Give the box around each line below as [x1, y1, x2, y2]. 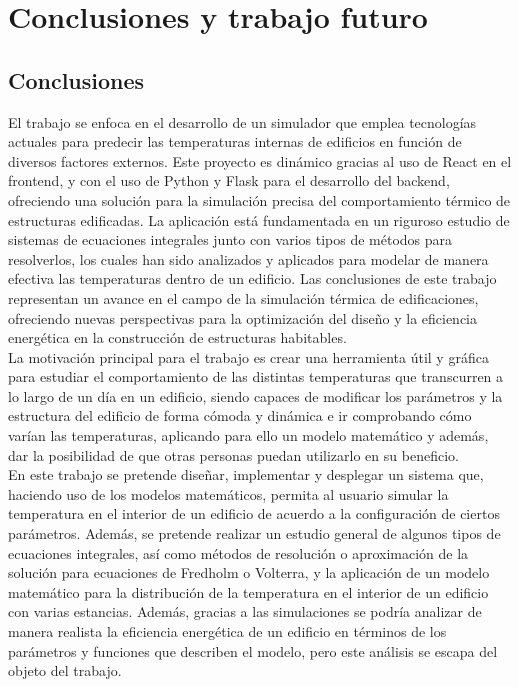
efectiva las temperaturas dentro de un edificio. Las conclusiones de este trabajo [8, 268, 497, 289]
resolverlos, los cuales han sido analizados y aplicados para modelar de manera [8, 248, 489, 269]
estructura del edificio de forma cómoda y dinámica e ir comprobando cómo [8, 405, 472, 426]
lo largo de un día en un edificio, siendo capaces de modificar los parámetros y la [8, 385, 503, 406]
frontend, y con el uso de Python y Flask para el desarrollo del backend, [8, 170, 450, 191]
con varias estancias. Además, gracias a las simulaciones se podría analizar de [8, 601, 482, 622]
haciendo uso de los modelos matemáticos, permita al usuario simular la [8, 483, 449, 504]
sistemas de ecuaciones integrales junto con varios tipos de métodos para [8, 229, 453, 250]
